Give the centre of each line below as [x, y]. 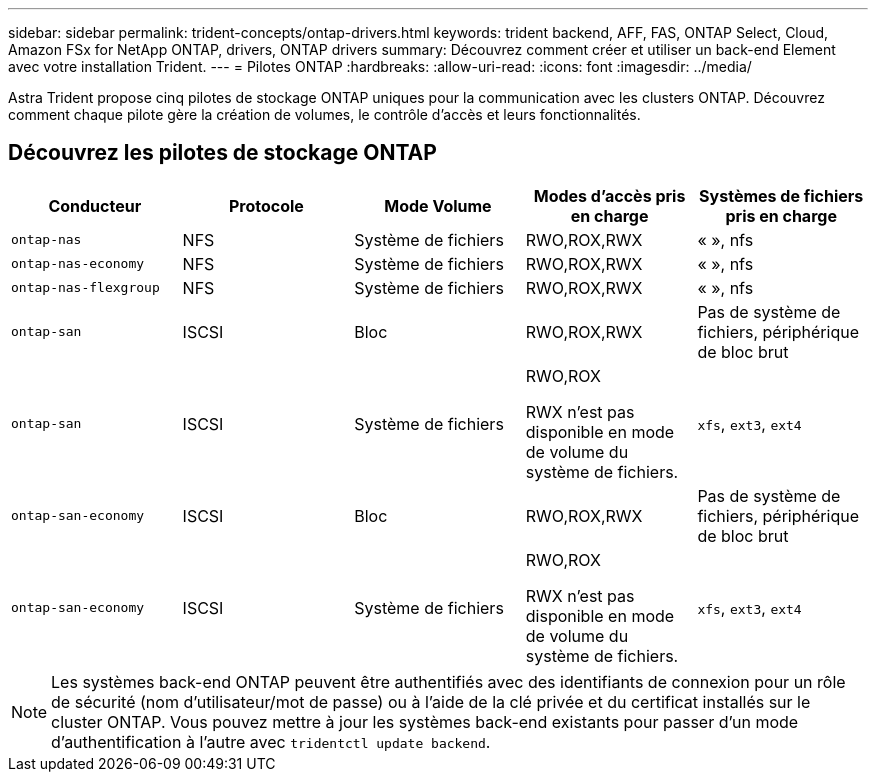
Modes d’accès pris [609, 195]
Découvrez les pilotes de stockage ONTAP [222, 153]
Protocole [266, 205]
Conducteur [95, 205]
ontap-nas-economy [78, 264]
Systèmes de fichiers [781, 195]
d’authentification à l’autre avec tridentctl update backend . [271, 741]
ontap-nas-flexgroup [85, 288]
